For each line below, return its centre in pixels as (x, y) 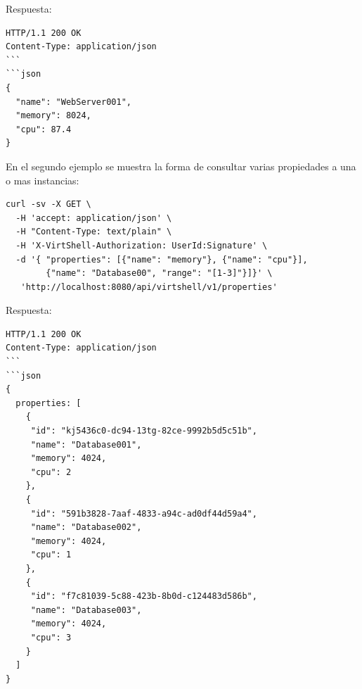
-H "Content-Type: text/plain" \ (94, 232)
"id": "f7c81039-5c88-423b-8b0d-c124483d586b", (144, 596)
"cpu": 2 (51, 472)
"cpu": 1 (51, 555)
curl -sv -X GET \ (49, 204)
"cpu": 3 (51, 637)
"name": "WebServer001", (73, 102)
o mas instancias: (43, 180)
